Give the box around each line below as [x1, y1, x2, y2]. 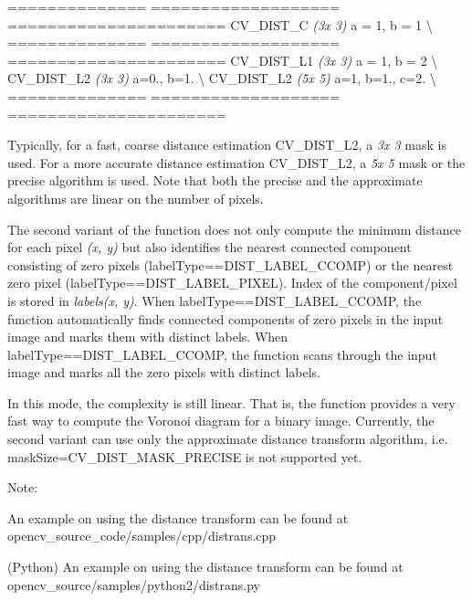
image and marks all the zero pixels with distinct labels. [7, 363, 320, 382]
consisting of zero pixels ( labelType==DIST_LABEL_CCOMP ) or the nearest [7, 255, 454, 274]
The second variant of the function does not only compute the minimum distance [7, 219, 461, 238]
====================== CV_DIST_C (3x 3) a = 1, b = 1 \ [7, 15, 433, 34]
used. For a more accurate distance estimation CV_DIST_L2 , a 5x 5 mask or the [7, 153, 466, 172]
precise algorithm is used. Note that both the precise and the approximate [7, 171, 423, 190]
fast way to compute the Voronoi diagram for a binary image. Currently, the [7, 411, 435, 430]
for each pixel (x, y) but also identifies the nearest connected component [7, 237, 412, 257]
